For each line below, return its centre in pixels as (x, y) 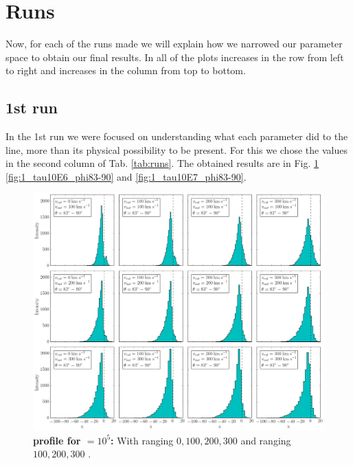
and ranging (266, 440)
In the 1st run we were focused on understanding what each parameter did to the (177, 136)
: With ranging (142, 440)
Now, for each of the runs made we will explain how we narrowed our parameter (174, 44)
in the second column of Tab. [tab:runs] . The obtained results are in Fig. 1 (162, 163)
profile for (57, 440)
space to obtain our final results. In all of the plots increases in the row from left (175, 57)
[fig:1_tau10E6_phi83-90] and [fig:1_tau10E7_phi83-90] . (126, 176)
